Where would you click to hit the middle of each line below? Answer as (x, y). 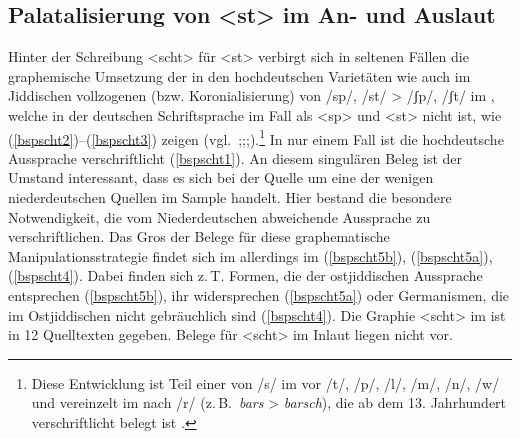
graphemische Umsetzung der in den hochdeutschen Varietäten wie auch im (239, 75)
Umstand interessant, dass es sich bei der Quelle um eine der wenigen (221, 177)
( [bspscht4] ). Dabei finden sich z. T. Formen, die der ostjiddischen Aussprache (245, 275)
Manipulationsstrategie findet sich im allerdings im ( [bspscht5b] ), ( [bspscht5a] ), (250, 255)
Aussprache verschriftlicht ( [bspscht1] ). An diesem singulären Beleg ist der (235, 157)
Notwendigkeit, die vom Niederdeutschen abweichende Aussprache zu (219, 216)
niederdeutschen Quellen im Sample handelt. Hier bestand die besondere (230, 197)
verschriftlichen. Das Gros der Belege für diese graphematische (199, 236)
